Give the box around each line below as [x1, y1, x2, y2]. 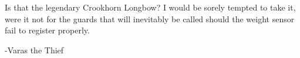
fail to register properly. [5, 24, 90, 36]
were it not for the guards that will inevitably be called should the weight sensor [5, 12, 295, 25]
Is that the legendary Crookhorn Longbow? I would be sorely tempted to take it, [5, 1, 296, 13]
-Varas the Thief [5, 43, 64, 56]
